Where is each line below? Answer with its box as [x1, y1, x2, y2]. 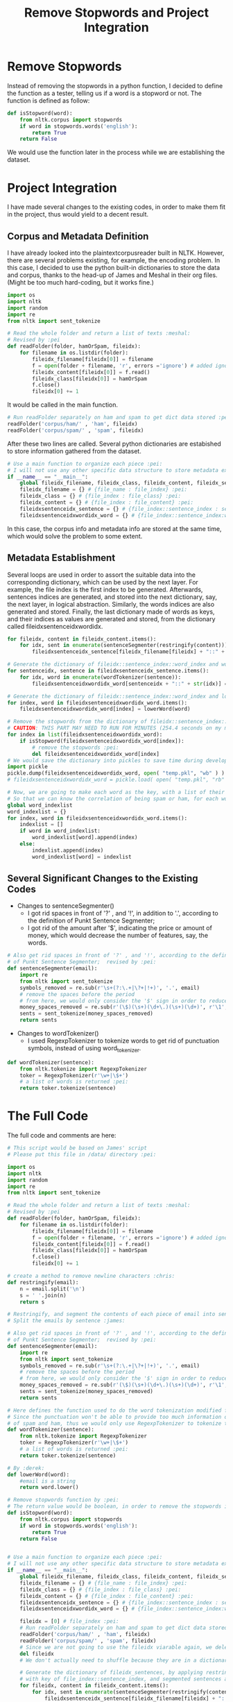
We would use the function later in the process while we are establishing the [7, 148, 225, 157]
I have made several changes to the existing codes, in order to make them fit [7, 203, 226, 211]
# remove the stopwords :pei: [32, 744, 119, 751]
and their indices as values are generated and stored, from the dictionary [7, 614, 216, 623]
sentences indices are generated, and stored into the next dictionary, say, [7, 592, 217, 601]
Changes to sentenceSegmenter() [17, 902, 114, 910]
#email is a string [19, 1477, 76, 1485]
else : [19, 841, 36, 848]
